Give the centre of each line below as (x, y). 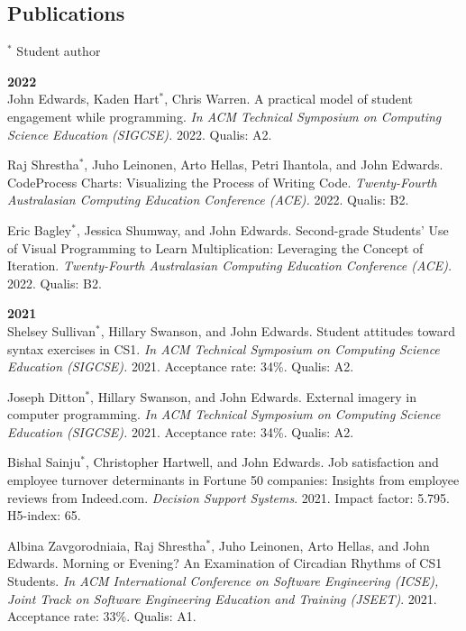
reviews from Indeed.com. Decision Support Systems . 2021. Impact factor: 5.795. (228, 497)
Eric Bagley (40, 229)
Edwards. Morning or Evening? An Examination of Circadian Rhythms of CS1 (225, 563)
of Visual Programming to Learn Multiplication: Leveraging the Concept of (215, 247)
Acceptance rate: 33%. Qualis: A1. (102, 616)
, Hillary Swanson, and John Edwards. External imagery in (253, 396)
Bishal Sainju (44, 462)
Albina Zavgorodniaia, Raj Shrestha (107, 545)
